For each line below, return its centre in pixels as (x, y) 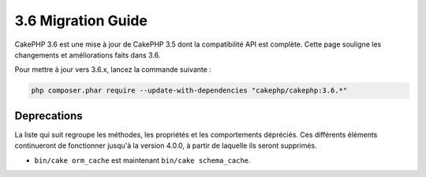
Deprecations (49, 116)
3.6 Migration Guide (81, 21)
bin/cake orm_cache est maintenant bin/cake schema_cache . (143, 160)
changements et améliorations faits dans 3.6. (88, 55)
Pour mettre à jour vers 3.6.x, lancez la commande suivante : (113, 70)
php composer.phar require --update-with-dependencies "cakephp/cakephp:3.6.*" (189, 90)
